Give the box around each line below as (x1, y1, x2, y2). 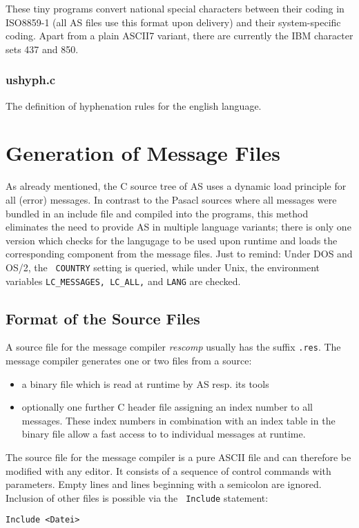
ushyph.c (6, 71, 56, 88)
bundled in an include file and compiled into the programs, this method (6, 206, 309, 220)
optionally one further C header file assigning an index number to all (21, 400, 313, 414)
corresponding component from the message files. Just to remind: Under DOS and (6, 246, 353, 261)
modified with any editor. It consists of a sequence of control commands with (6, 463, 331, 478)
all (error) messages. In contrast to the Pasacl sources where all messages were (6, 192, 337, 206)
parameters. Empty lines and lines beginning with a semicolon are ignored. (6, 477, 322, 491)
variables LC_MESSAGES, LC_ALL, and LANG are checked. (6, 273, 241, 288)
